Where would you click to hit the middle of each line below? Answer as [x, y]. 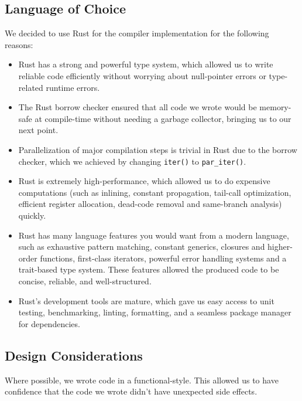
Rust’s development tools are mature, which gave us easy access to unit [146, 300]
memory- [275, 107]
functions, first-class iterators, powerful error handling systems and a [163, 258]
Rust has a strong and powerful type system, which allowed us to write [146, 64]
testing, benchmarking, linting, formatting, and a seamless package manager [155, 312]
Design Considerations [74, 355]
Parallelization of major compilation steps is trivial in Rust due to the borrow [158, 149]
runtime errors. [73, 87]
